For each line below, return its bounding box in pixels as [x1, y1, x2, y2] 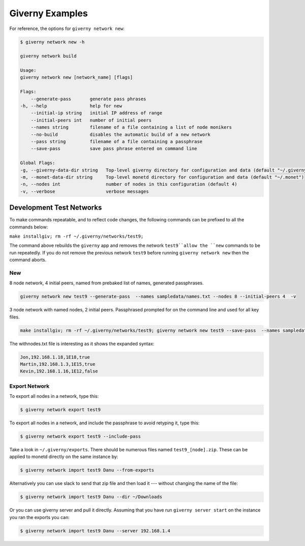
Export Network [9, 382, 50, 389]
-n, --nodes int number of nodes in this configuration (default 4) [20, 181, 237, 187]
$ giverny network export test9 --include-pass [20, 434, 141, 440]
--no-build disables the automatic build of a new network [30, 131, 211, 137]
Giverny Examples [9, 8, 88, 19]
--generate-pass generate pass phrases [30, 96, 146, 102]
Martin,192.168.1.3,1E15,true [20, 361, 96, 367]
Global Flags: [20, 160, 55, 166]
